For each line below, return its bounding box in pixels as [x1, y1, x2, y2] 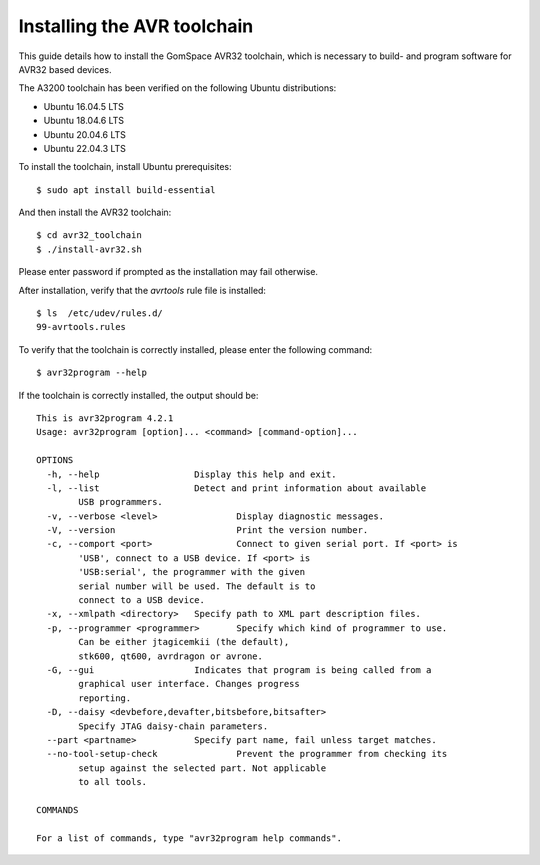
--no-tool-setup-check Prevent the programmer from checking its [46, 748, 448, 760]
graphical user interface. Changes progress [78, 678, 300, 690]
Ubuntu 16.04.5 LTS [43, 100, 124, 112]
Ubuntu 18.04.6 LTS [43, 115, 125, 127]
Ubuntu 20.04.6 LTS [43, 128, 127, 140]
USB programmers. [78, 496, 164, 508]
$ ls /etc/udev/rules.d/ [36, 308, 164, 319]
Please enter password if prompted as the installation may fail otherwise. [18, 266, 319, 278]
